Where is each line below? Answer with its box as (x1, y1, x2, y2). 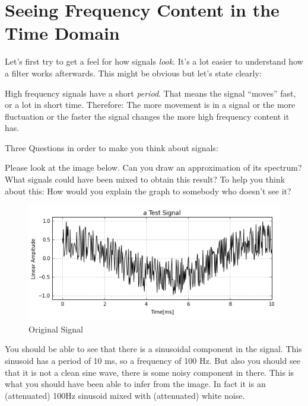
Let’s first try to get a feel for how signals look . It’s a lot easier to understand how (5, 55, 303, 68)
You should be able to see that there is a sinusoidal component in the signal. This (5, 343, 302, 355)
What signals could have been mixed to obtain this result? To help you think (5, 173, 285, 186)
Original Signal (28, 322, 83, 335)
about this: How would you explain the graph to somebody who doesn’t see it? (5, 184, 291, 197)
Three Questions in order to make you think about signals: (5, 141, 218, 154)
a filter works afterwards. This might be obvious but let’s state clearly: (5, 66, 262, 79)
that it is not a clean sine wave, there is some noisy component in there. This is (5, 366, 294, 378)
